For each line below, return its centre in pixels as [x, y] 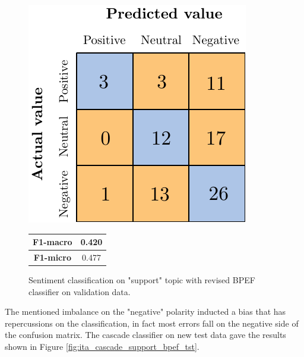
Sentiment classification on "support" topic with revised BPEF [142, 280]
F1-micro [52, 257]
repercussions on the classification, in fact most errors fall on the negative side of [152, 323]
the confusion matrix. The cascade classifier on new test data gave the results [145, 335]
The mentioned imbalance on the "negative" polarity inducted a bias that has [145, 311]
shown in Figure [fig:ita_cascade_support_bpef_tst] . [102, 346]
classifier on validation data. [80, 291]
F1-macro [53, 242]
